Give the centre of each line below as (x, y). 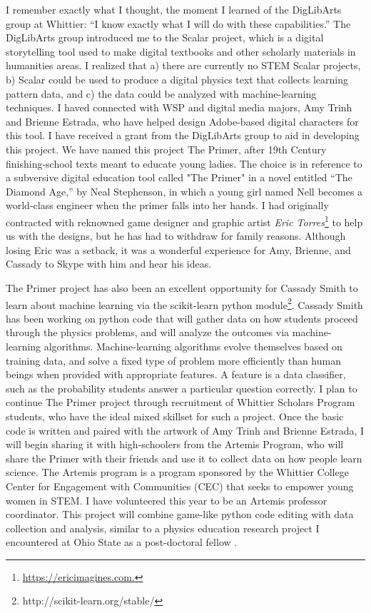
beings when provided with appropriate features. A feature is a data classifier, (176, 374)
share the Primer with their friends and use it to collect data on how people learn (184, 458)
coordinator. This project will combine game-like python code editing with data (180, 514)
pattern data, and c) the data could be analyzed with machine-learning (161, 93)
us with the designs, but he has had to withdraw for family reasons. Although (176, 236)
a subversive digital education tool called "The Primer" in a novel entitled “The (179, 177)
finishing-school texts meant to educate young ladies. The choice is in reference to (184, 163)
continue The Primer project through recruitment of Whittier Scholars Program (181, 402)
